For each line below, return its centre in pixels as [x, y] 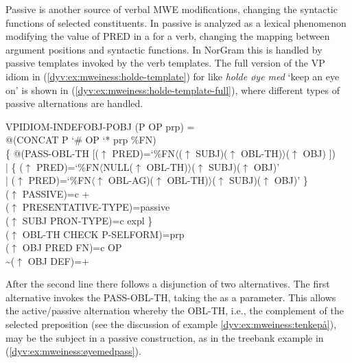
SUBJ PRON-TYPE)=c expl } [87, 220]
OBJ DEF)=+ [58, 260]
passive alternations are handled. [74, 103]
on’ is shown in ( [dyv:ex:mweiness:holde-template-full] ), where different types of [173, 90]
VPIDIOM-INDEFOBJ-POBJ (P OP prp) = [100, 126]
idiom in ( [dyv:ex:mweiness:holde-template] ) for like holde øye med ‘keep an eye [173, 76]
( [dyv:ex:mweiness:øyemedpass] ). [73, 351]
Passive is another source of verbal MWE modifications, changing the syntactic [172, 9]
